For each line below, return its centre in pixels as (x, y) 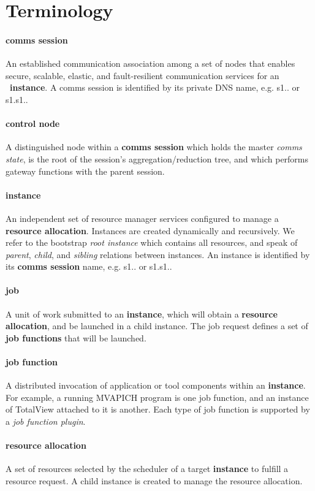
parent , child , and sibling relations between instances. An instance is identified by (158, 254)
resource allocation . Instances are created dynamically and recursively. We (150, 230)
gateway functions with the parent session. (85, 171)
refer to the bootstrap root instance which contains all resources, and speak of (152, 242)
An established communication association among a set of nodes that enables (150, 63)
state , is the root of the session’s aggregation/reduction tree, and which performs (157, 158)
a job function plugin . (46, 421)
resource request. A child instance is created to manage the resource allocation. (154, 481)
